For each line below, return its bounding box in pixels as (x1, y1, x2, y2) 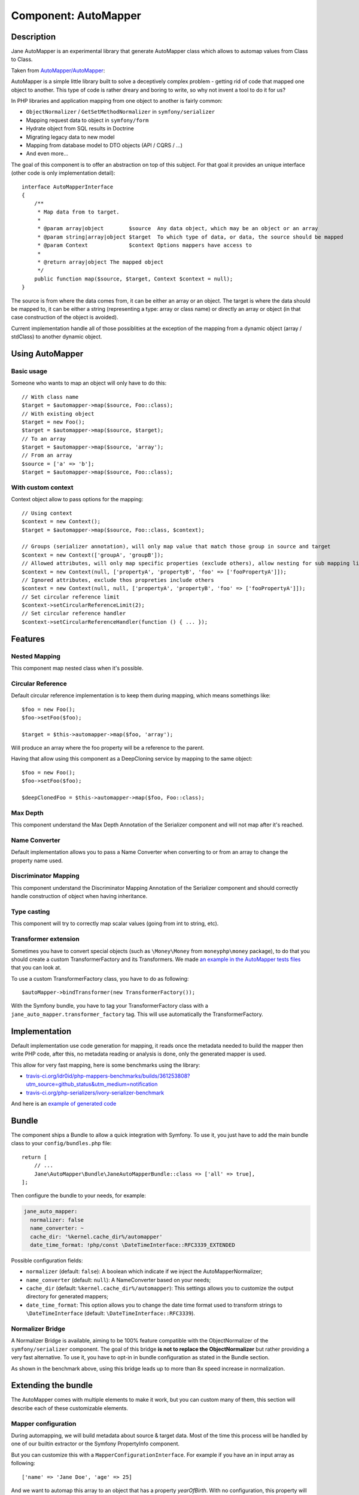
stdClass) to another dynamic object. (11, 333, 102, 340)
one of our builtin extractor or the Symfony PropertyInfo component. (11, 1440, 180, 1447)
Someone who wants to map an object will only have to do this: (11, 380, 167, 387)
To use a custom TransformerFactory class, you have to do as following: (11, 975, 189, 982)
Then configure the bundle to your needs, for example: (11, 1192, 146, 1199)
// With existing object (22, 410, 95, 417)
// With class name (22, 393, 79, 400)
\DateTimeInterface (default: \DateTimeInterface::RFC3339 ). (26, 1310, 196, 1317)
